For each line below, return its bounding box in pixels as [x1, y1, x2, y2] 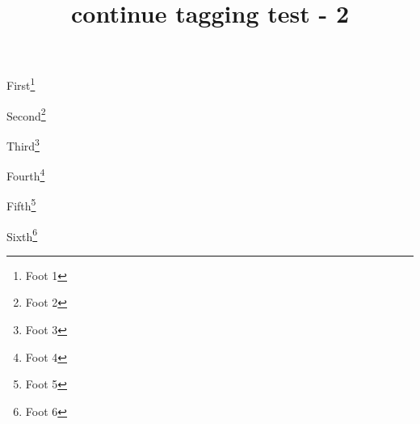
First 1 [6, 74, 36, 94]
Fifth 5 [6, 195, 36, 214]
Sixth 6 [6, 225, 38, 244]
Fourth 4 [6, 165, 45, 184]
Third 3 [6, 134, 40, 154]
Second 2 [6, 104, 46, 124]
